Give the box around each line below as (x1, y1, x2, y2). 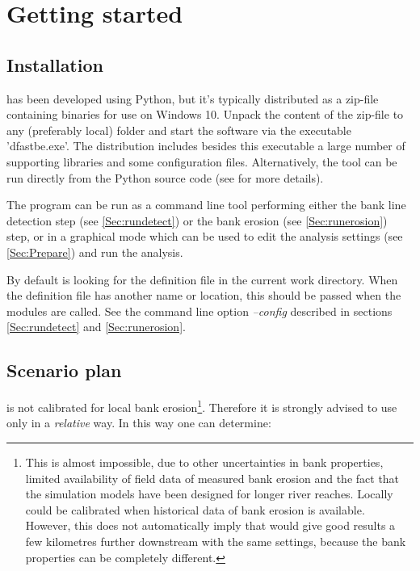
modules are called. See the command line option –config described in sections (6, 302, 393, 319)
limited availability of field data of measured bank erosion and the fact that (25, 469, 400, 486)
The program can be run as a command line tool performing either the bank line (6, 196, 406, 213)
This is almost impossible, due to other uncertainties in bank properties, (25, 453, 384, 470)
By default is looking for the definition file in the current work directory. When (6, 271, 398, 288)
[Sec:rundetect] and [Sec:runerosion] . (6, 318, 186, 335)
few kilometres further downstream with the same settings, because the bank (25, 532, 406, 549)
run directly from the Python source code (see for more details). (6, 169, 324, 186)
